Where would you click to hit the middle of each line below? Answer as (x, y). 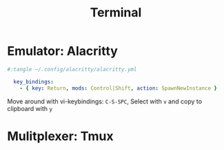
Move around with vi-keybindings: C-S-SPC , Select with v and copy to (104, 101)
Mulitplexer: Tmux (60, 136)
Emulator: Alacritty (63, 51)
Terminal (116, 13)
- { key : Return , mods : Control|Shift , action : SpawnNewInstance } (118, 88)
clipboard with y (30, 108)
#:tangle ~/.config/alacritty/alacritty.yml (72, 69)
